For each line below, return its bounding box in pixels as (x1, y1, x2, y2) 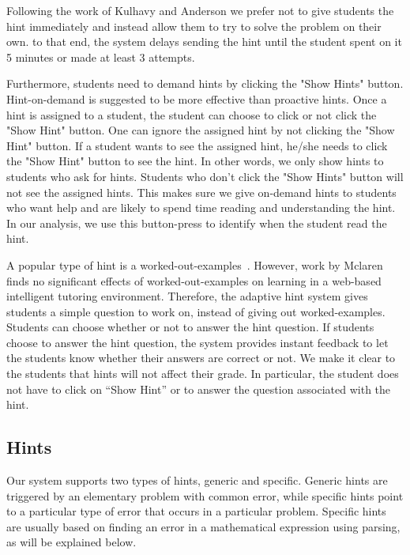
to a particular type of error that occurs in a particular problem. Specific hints (6, 503, 386, 519)
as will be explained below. (6, 534, 137, 550)
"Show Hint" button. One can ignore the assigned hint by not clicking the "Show (6, 122, 395, 138)
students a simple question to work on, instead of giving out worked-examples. (6, 303, 386, 319)
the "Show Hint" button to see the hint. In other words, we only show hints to (6, 153, 384, 169)
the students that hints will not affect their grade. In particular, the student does (6, 365, 399, 382)
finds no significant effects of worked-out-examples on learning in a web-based (6, 272, 382, 289)
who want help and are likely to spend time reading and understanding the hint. (6, 199, 396, 216)
